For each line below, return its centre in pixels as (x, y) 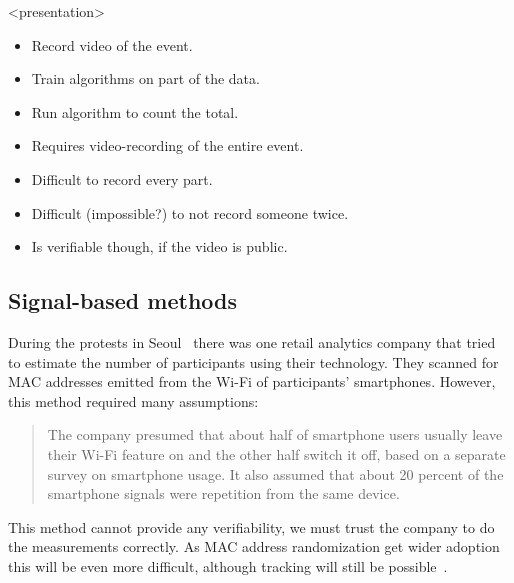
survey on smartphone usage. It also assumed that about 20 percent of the (275, 473)
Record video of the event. (112, 44)
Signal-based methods (123, 300)
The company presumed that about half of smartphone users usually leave (275, 434)
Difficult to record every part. (122, 178)
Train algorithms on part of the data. (145, 78)
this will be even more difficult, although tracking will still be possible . (228, 565)
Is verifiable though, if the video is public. (159, 246)
